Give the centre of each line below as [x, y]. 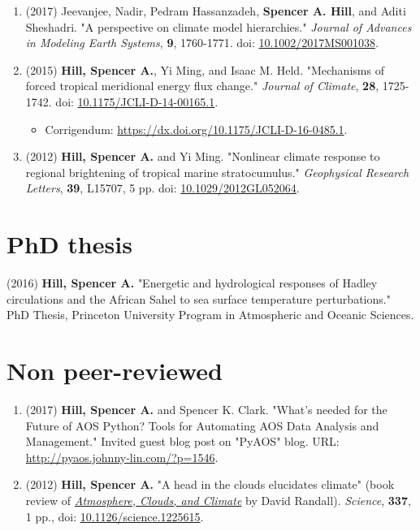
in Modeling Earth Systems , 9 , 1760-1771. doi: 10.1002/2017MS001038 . [202, 43]
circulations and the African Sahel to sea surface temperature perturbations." [199, 298]
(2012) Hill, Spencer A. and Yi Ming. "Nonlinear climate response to [203, 156]
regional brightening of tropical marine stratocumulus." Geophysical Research [217, 172]
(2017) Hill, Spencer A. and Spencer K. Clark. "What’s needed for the [206, 409]
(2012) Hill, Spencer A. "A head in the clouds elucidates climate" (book [210, 484]
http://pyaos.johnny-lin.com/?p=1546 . [122, 457]
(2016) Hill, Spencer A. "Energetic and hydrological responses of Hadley [192, 283]
